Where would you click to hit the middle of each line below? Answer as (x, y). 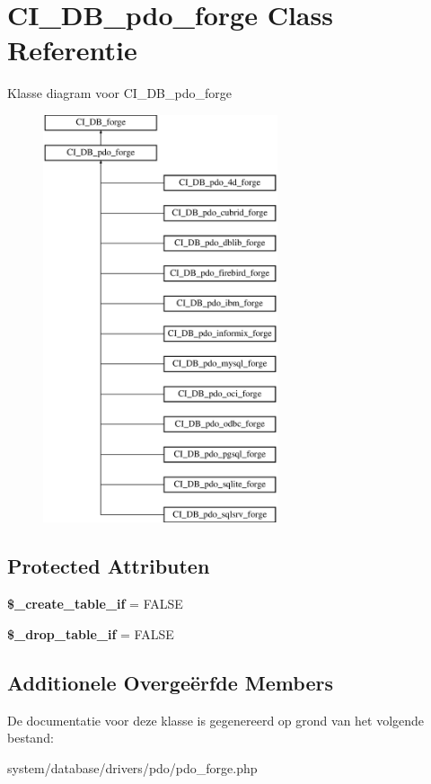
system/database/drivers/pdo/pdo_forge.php (132, 767)
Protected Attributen (109, 566)
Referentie (72, 50)
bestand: (31, 738)
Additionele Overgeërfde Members (170, 682)
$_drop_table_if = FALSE (91, 633)
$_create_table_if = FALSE (95, 604)
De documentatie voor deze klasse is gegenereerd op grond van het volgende (216, 720)
